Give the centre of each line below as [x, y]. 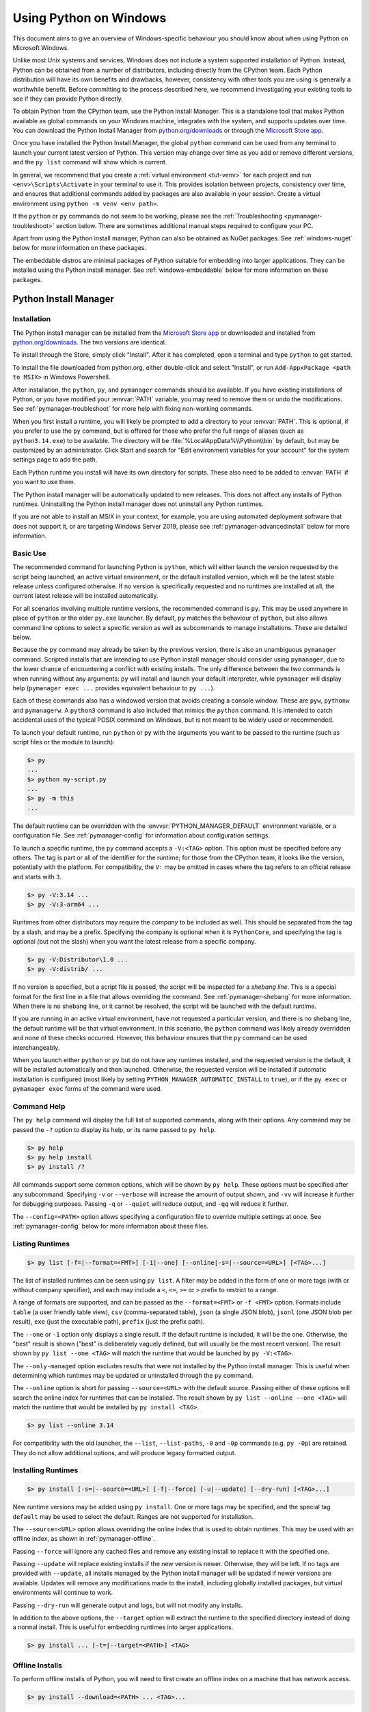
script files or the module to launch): [64, 742]
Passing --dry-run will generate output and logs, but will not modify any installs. [128, 1605]
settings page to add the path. [55, 460]
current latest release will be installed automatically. [85, 596]
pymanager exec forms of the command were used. [87, 1089]
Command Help [39, 1106]
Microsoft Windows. [41, 47]
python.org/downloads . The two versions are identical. [90, 342]
